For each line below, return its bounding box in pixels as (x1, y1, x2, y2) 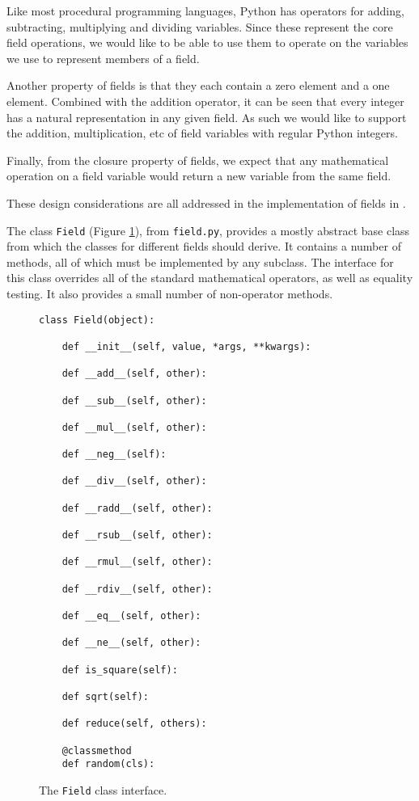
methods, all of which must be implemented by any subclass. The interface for (6, 253, 394, 270)
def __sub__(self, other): (61, 394, 207, 407)
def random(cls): (61, 758, 155, 770)
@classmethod (61, 744, 132, 757)
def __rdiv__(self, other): (61, 583, 213, 595)
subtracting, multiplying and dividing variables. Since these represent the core (6, 18, 393, 35)
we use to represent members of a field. (6, 49, 200, 66)
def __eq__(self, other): (61, 610, 201, 622)
